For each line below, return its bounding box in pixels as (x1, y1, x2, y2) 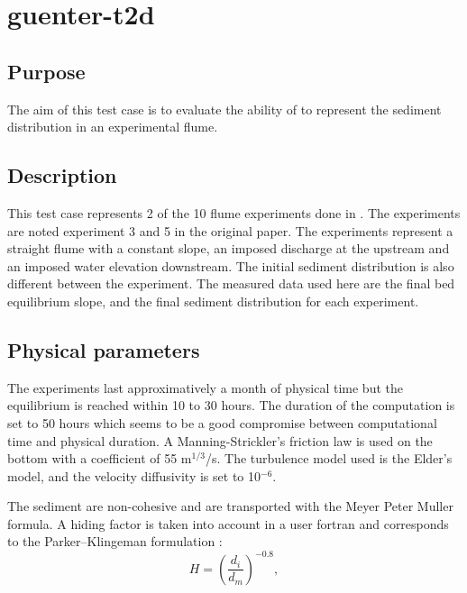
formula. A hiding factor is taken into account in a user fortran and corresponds (7, 514, 449, 533)
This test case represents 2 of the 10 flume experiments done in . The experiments (7, 203, 461, 222)
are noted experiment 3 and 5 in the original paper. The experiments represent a (7, 221, 453, 240)
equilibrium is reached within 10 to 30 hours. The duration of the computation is (7, 396, 455, 415)
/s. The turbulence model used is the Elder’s (206, 449, 453, 468)
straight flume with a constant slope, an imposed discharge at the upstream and (7, 239, 450, 258)
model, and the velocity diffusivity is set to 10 (7, 466, 261, 485)
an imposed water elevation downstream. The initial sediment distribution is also (7, 256, 454, 275)
